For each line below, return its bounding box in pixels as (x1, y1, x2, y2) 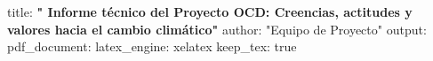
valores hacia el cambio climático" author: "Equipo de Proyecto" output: (7, 19, 427, 38)
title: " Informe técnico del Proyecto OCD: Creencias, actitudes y (7, 3, 413, 20)
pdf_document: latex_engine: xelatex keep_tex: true (7, 37, 297, 56)
